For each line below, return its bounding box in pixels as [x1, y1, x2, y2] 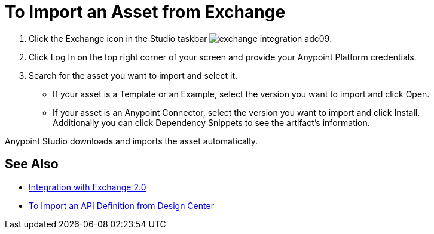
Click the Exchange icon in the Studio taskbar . [29, 33, 332, 44]
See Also [5, 156, 59, 172]
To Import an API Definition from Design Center [29, 200, 214, 211]
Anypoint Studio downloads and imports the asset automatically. [5, 136, 258, 146]
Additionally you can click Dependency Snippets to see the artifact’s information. [53, 117, 370, 128]
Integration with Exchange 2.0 [29, 181, 146, 192]
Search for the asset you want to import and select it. [29, 70, 238, 81]
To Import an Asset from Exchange [5, 2, 286, 22]
